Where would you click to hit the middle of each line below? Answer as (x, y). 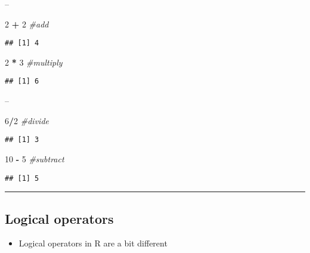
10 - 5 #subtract (35, 158)
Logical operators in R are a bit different (93, 243)
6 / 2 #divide (27, 120)
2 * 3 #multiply (34, 62)
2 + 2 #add (27, 24)
